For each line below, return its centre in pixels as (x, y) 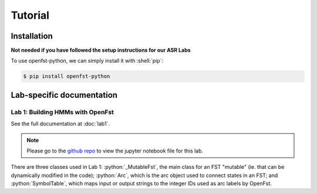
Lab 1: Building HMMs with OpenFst (63, 112)
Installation (32, 36)
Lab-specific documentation (64, 95)
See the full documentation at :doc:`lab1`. (60, 124)
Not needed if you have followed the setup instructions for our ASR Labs (101, 50)
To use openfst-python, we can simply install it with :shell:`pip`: (87, 61)
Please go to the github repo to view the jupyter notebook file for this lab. (115, 151)
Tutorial (30, 15)
